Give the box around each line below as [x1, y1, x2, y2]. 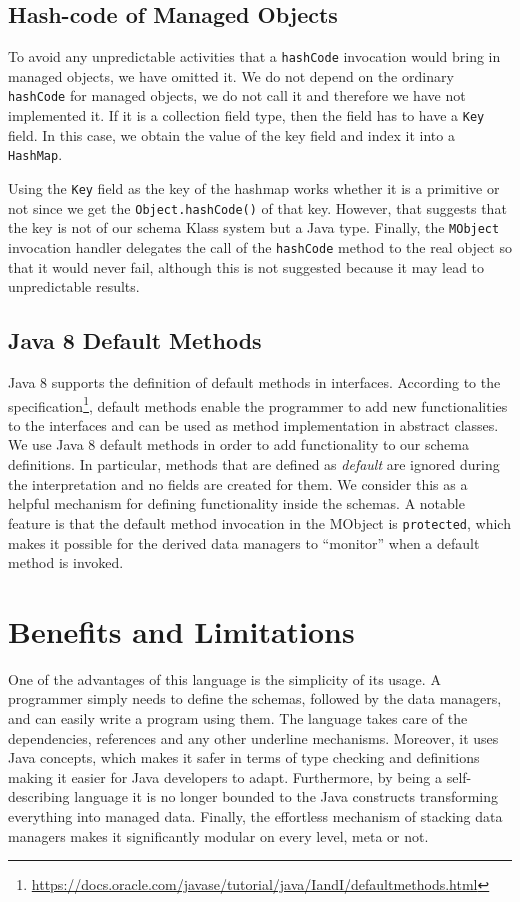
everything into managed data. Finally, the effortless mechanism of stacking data [8, 805, 503, 826]
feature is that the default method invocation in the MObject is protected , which [8, 512, 511, 533]
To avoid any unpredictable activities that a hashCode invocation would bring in [8, 46, 501, 67]
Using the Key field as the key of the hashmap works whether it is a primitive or [8, 178, 500, 199]
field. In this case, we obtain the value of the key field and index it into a [8, 124, 455, 145]
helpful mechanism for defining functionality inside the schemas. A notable [8, 493, 465, 514]
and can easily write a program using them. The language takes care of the [8, 708, 468, 728]
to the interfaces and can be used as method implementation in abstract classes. [8, 414, 499, 435]
